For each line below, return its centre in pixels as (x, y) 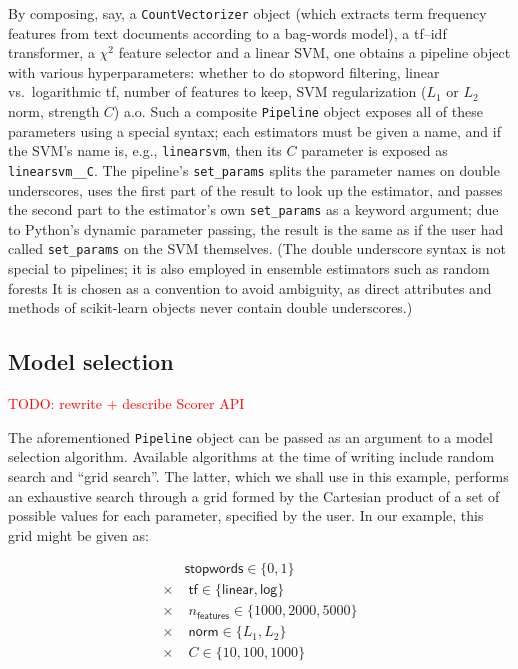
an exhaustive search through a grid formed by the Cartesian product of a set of (254, 495)
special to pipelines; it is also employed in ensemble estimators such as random (249, 268)
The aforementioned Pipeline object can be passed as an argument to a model (250, 436)
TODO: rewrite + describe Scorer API (126, 403)
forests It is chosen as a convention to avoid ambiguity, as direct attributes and (250, 287)
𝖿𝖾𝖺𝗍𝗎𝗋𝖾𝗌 (213, 615)
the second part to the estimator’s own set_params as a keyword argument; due (253, 209)
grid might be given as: (78, 534)
